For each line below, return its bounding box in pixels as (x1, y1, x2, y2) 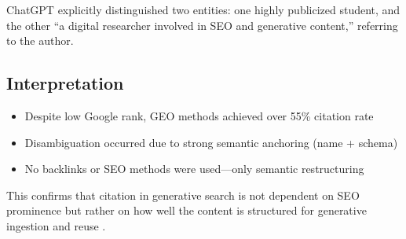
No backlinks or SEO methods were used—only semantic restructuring (24, 160, 364, 177)
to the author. (6, 32, 74, 49)
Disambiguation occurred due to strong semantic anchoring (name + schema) (24, 134, 398, 150)
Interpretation (6, 71, 124, 95)
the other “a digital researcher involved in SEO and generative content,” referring (6, 17, 398, 33)
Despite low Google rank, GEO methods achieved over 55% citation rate (24, 107, 374, 123)
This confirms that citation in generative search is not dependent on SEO (6, 186, 360, 203)
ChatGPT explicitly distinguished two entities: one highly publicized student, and (6, 2, 401, 17)
